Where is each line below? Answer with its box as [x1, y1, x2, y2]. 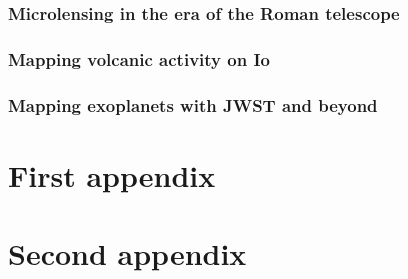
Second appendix [8, 233, 247, 274]
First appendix [8, 154, 216, 195]
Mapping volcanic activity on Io [8, 46, 270, 71]
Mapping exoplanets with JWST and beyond [8, 92, 378, 117]
